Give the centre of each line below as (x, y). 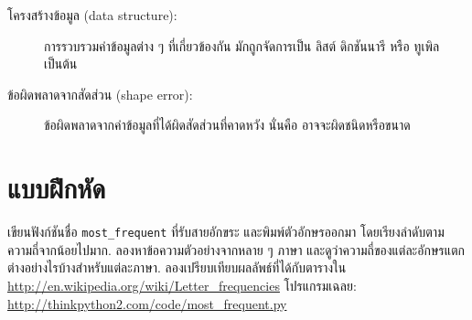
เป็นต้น (61, 64)
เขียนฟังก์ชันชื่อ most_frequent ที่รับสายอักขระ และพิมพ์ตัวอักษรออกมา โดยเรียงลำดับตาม (226, 232)
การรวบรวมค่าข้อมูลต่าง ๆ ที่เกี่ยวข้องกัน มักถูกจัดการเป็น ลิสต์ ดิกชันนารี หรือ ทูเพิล (242, 45)
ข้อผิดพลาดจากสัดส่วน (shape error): (100, 94)
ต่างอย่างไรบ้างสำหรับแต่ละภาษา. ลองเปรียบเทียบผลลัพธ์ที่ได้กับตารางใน (177, 267)
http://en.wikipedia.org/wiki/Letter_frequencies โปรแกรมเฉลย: (182, 285)
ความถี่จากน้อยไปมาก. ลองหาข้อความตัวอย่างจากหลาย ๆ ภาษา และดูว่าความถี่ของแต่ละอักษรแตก (236, 249)
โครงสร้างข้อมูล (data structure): (92, 15)
